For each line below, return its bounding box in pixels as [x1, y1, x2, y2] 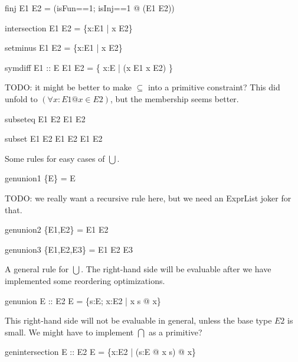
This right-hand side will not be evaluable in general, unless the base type [5, 314, 272, 327]
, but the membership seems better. [110, 92, 239, 105]
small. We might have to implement [5, 325, 134, 338]
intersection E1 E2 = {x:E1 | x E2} [5, 21, 133, 34]
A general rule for [5, 263, 69, 275]
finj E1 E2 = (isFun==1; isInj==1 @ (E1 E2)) [5, 2, 175, 14]
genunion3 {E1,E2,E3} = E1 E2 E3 [5, 243, 133, 255]
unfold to [5, 92, 38, 105]
